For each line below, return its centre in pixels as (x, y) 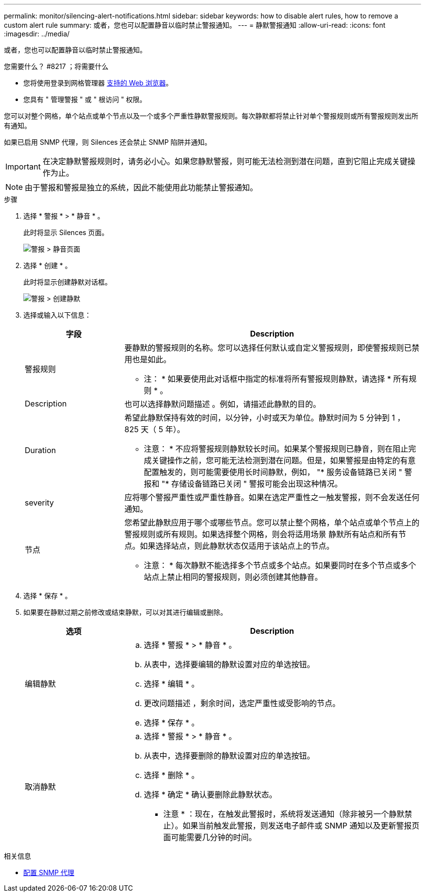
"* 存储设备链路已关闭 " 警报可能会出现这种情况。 (252, 484)
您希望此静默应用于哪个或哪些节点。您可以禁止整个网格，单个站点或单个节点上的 (272, 523)
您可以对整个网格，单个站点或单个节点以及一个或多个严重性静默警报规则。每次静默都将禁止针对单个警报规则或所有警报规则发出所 (211, 116)
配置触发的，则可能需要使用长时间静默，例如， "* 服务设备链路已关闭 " (273, 472)
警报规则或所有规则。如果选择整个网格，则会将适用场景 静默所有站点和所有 (262, 534)
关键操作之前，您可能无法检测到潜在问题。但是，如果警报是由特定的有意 (284, 460)
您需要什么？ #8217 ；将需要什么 (56, 66)
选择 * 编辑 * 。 (172, 684)
